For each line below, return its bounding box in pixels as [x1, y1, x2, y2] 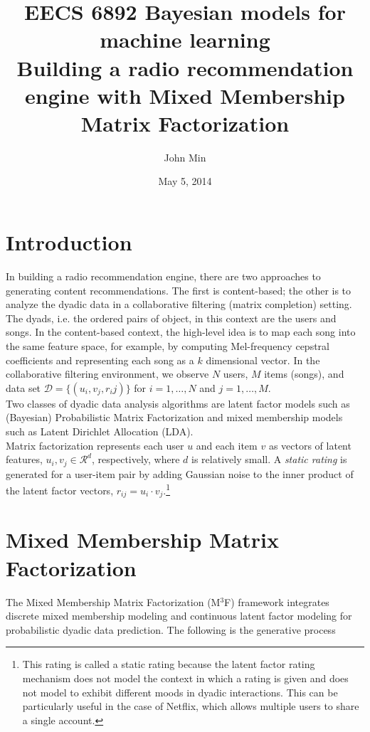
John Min [164, 149, 206, 164]
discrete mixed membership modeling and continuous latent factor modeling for [6, 608, 352, 623]
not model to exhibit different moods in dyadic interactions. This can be [22, 684, 338, 699]
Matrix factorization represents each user [6, 437, 184, 452]
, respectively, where [92, 452, 180, 467]
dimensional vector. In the [206, 352, 320, 367]
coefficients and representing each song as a [6, 352, 194, 367]
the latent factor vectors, [6, 482, 114, 497]
